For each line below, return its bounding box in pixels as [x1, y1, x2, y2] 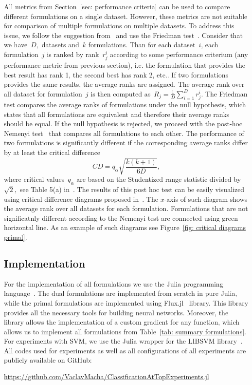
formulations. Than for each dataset [88, 39, 196, 50]
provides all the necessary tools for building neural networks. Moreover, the [4, 307, 229, 317]
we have [4, 39, 28, 50]
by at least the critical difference [4, 147, 101, 157]
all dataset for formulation [4, 88, 82, 98]
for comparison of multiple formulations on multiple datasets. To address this [4, 20, 234, 31]
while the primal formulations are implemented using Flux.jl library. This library [4, 297, 249, 308]
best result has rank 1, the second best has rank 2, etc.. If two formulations [4, 69, 229, 79]
